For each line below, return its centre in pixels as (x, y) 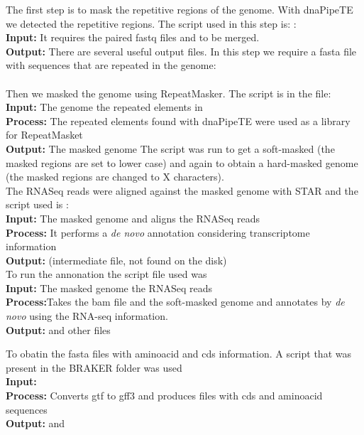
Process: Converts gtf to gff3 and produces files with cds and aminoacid (164, 396)
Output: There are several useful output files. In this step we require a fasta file (181, 51)
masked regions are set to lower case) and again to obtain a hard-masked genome (182, 162)
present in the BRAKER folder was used (94, 367)
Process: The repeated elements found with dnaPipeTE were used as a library (178, 120)
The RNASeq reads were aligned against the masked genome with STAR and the (182, 190)
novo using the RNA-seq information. (87, 316)
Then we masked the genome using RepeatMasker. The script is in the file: (169, 93)
